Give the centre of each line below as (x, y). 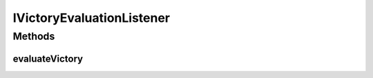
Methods (34, 36)
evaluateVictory (48, 58)
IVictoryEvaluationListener (92, 18)
